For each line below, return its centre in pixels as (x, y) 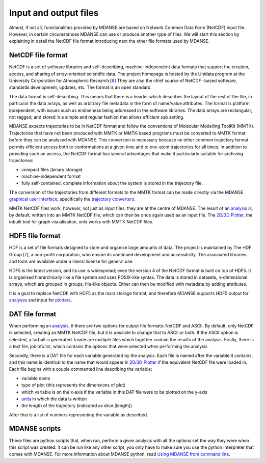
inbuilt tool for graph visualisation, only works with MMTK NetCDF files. (81, 222)
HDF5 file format (35, 236)
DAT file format (33, 314)
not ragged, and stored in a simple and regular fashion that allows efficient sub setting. (97, 117)
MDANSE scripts (35, 429)
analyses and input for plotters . (40, 300)
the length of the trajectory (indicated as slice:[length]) (77, 406)
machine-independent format (51, 176)
